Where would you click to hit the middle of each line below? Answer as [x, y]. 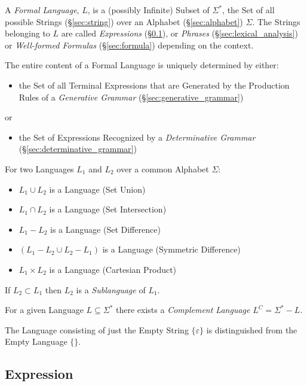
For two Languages [39, 168]
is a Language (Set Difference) [105, 229]
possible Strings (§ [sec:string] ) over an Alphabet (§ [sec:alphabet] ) [124, 21]
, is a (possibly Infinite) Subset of [148, 10]
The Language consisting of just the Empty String [97, 329]
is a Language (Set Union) [97, 189]
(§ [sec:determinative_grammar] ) [78, 149]
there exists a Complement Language [183, 310]
